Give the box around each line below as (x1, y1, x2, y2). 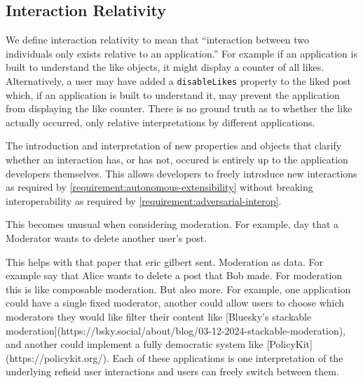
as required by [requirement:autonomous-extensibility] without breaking (6, 180, 313, 194)
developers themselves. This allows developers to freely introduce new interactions (6, 166, 357, 180)
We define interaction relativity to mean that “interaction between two (6, 32, 309, 47)
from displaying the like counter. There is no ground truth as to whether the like (6, 101, 352, 116)
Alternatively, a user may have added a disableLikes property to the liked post (6, 73, 352, 88)
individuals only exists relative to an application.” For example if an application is (6, 46, 357, 60)
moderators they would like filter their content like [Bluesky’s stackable (6, 309, 312, 323)
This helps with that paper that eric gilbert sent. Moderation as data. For (6, 254, 324, 269)
